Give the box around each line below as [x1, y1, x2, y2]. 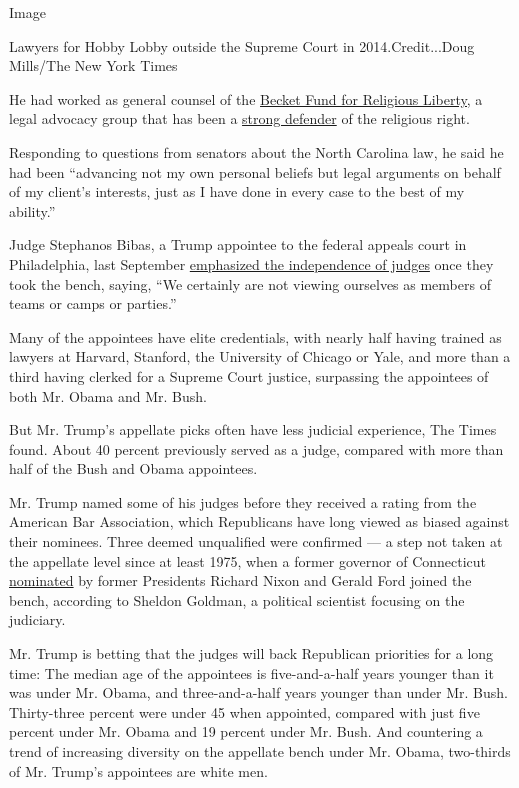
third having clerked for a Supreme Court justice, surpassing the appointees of [9, 365, 489, 386]
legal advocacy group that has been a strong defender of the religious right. [9, 108, 470, 129]
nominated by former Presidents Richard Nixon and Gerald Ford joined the [9, 570, 472, 591]
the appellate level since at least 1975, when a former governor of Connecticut [9, 550, 487, 571]
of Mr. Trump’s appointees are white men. [9, 760, 268, 781]
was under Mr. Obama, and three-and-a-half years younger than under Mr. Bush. [9, 682, 508, 703]
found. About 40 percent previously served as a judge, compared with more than [9, 438, 504, 459]
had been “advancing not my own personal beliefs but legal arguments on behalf [9, 161, 501, 182]
